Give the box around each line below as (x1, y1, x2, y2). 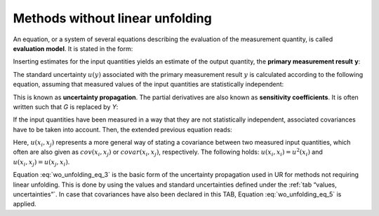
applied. (13, 200, 36, 208)
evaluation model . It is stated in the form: (13, 44, 133, 52)
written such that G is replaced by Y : (13, 102, 119, 111)
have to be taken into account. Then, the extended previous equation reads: (13, 125, 233, 134)
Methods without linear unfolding (13, 10, 212, 26)
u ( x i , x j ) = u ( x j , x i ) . (13, 157, 70, 168)
